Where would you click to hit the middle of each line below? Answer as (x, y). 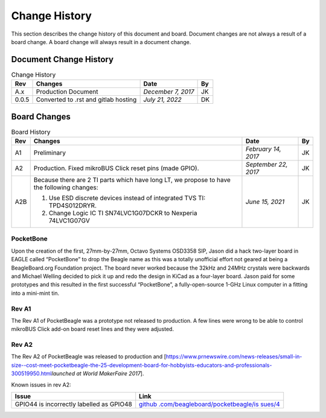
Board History (31, 131)
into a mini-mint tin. (35, 293)
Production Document (67, 92)
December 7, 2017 (169, 92)
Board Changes (41, 117)
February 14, (264, 149)
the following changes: (66, 188)
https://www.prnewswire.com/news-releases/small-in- (234, 356)
